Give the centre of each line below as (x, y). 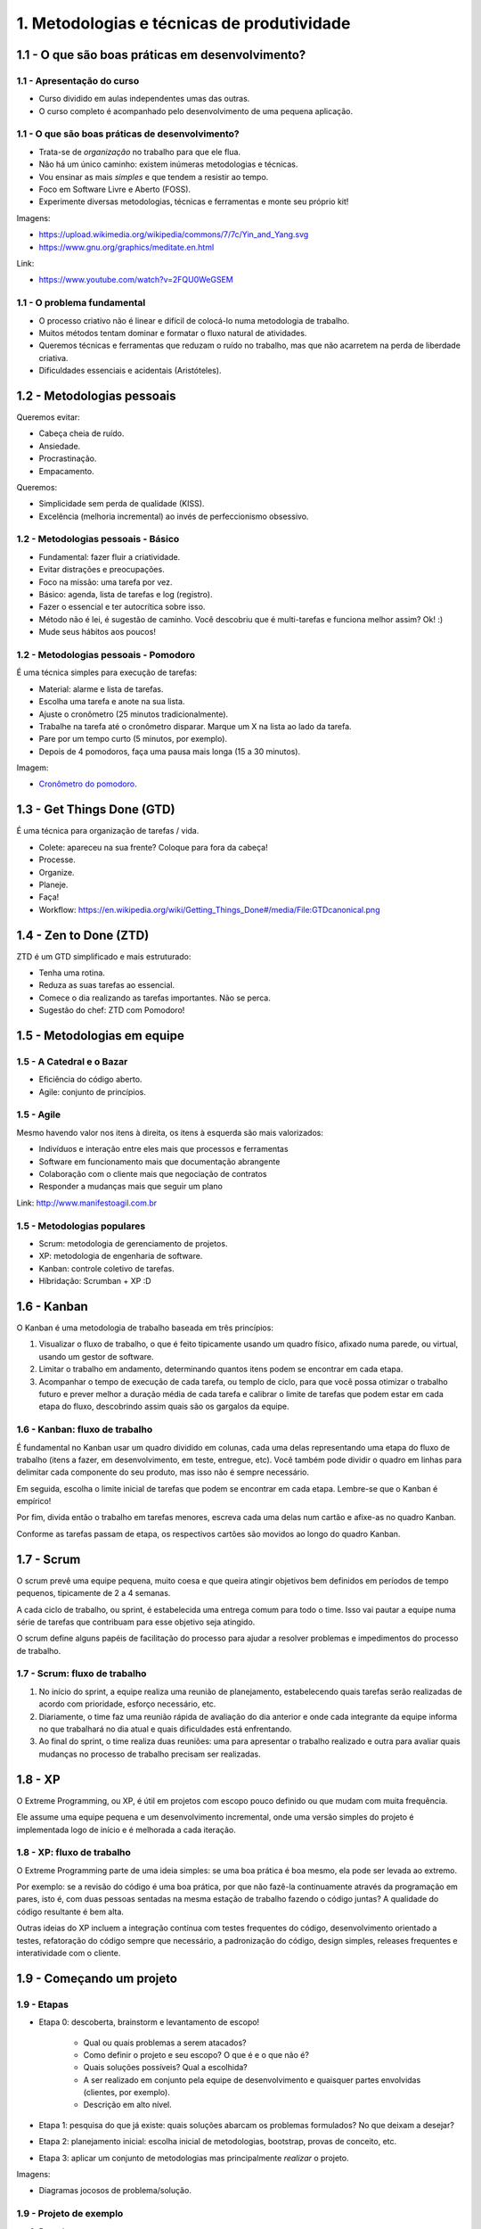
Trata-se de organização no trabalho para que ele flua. (139, 152)
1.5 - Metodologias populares (81, 1226)
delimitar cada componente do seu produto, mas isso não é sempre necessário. (163, 1472)
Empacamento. (66, 471)
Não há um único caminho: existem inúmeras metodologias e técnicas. (168, 164)
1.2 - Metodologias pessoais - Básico (98, 539)
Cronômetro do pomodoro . (88, 784)
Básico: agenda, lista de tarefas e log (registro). (126, 595)
